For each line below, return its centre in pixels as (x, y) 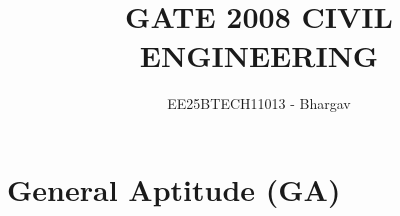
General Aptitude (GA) (174, 188)
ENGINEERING (259, 55)
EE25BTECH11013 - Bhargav (259, 103)
